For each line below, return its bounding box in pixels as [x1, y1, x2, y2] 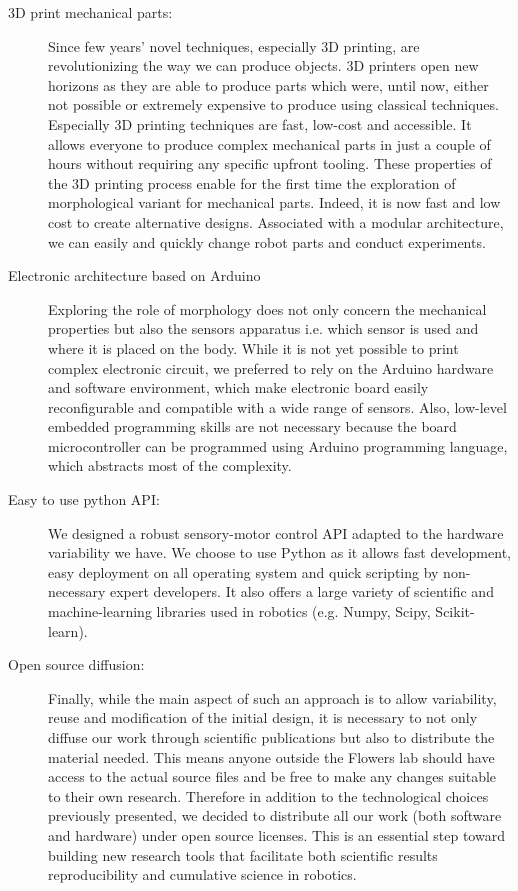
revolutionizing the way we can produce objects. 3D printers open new [48, 55, 479, 76]
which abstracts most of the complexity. [48, 455, 292, 476]
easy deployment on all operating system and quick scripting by [48, 561, 439, 582]
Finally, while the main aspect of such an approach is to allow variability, [48, 687, 497, 708]
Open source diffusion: [8, 654, 145, 675]
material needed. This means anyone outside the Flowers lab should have [48, 746, 495, 767]
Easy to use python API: [8, 489, 160, 510]
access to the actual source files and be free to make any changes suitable [48, 766, 497, 787]
